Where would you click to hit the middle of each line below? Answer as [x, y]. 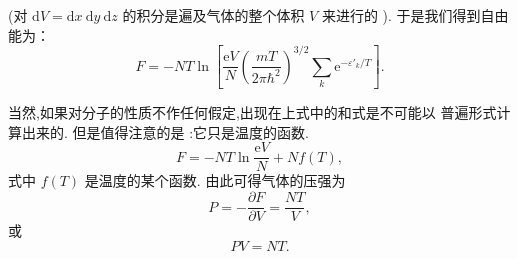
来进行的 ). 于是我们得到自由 [415, 15]
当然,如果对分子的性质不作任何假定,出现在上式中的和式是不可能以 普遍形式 [252, 112]
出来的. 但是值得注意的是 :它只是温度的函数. [165, 131]
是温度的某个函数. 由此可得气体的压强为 [215, 180]
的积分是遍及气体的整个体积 [213, 15]
